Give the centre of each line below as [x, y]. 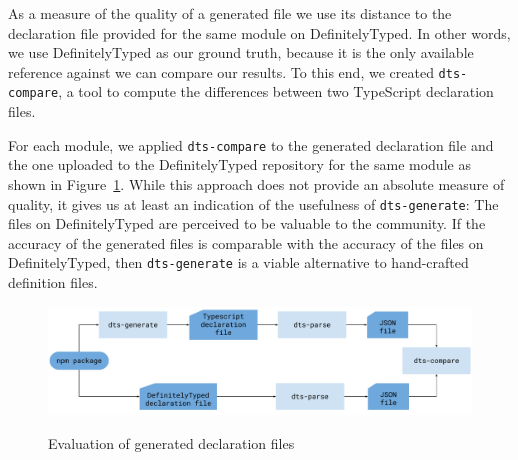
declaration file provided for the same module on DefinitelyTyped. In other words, [259, 32]
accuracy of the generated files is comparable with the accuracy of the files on [246, 242]
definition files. [53, 282]
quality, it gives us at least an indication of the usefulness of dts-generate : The [253, 203]
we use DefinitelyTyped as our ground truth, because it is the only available [241, 52]
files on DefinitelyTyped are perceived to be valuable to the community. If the [247, 223]
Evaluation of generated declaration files [171, 442]
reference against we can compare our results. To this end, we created [221, 71]
